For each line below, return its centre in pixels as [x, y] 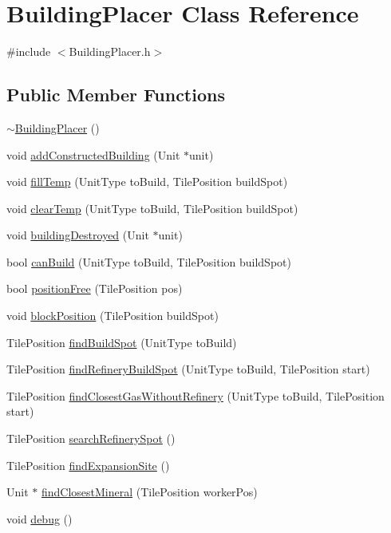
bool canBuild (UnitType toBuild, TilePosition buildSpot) [149, 261]
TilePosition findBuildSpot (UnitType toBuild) [122, 342]
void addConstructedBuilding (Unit [93, 154]
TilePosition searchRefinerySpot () [91, 438]
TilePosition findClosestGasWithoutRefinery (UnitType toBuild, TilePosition [195, 395]
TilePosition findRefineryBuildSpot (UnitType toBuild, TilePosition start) [188, 369]
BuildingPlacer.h [110, 51]
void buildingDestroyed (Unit [78, 235]
